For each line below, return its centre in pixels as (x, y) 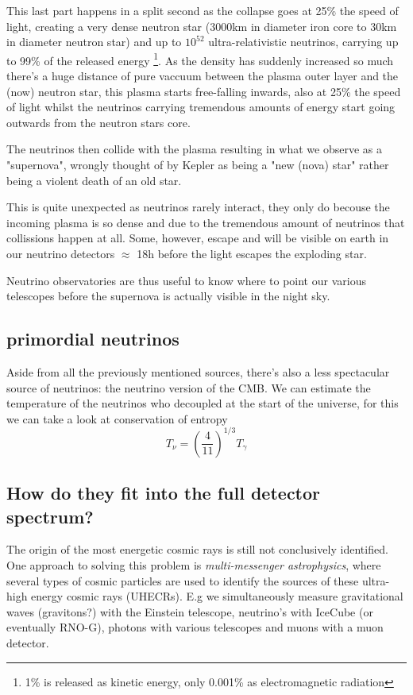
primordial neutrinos (93, 339)
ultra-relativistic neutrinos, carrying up (303, 42)
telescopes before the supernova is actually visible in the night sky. (168, 296)
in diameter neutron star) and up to (94, 42)
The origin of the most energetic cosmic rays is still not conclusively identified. (197, 549)
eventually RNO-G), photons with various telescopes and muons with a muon (195, 627)
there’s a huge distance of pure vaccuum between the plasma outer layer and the (203, 76)
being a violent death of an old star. (94, 180)
